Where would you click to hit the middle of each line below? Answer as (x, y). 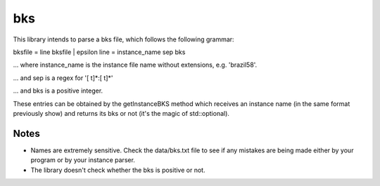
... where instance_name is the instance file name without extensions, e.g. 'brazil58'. (135, 65)
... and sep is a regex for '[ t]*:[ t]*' (63, 78)
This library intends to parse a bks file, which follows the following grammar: (124, 39)
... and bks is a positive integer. (58, 91)
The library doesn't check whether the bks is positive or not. (118, 170)
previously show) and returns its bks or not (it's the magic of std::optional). (121, 113)
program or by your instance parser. (83, 160)
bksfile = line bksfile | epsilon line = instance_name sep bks (99, 52)
